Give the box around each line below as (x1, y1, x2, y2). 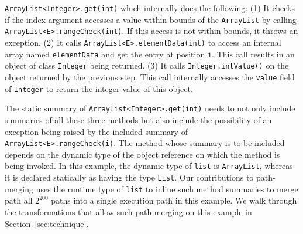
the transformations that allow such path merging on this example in (5, 205, 252, 218)
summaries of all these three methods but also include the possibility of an (5, 113, 272, 126)
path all (5, 194, 33, 206)
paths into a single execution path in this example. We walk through (51, 194, 297, 206)
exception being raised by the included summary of (5, 125, 188, 137)
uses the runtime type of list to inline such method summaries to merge (36, 182, 298, 195)
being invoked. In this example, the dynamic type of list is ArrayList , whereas (5, 160, 293, 172)
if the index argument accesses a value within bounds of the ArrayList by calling (5, 13, 297, 25)
